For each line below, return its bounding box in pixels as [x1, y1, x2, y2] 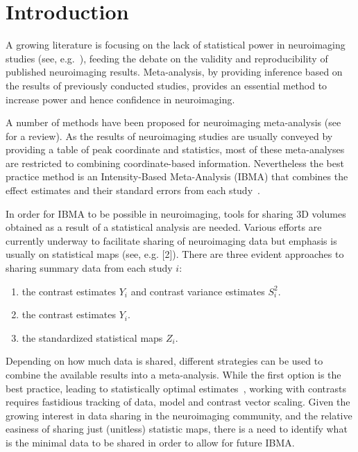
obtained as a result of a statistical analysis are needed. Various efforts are [6, 220, 322, 234]
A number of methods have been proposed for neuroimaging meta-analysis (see [6, 115, 341, 130]
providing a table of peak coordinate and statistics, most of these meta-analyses [6, 142, 345, 157]
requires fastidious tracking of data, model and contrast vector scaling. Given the [6, 394, 350, 409]
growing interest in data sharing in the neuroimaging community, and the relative [6, 408, 352, 422]
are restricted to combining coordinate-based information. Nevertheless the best [6, 155, 344, 170]
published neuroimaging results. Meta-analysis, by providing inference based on [6, 64, 343, 79]
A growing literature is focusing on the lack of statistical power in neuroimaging [6, 37, 346, 52]
